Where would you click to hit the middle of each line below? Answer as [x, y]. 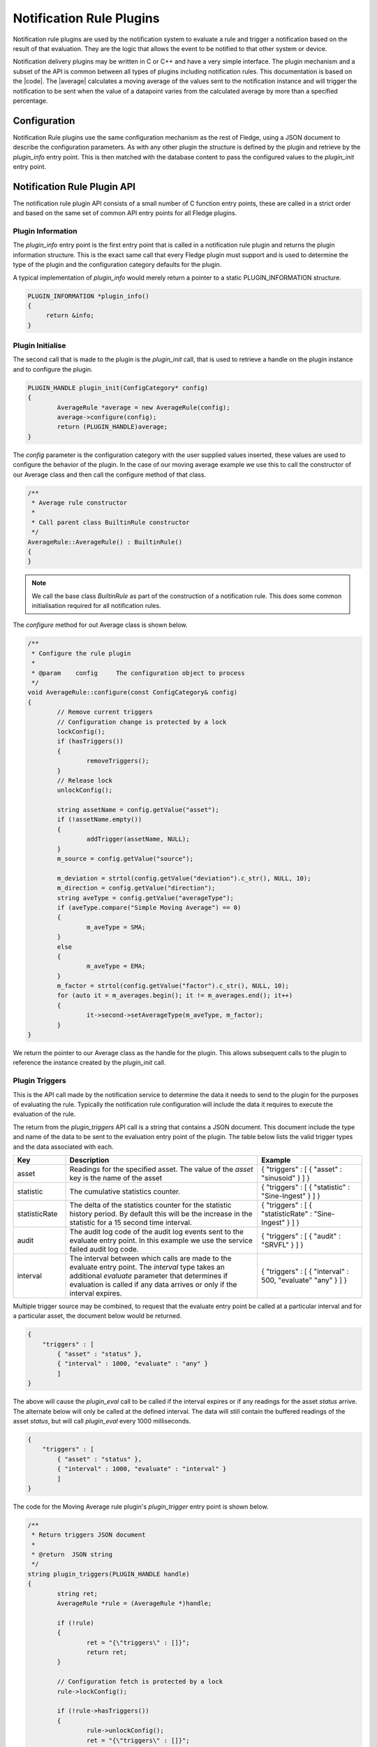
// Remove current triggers [105, 712]
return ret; [107, 1652]
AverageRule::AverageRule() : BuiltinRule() [105, 542]
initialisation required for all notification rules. [96, 606]
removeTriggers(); [118, 761]
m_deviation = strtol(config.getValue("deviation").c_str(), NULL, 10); [184, 878]
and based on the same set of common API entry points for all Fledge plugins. [125, 213]
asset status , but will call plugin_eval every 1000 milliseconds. [102, 1421]
